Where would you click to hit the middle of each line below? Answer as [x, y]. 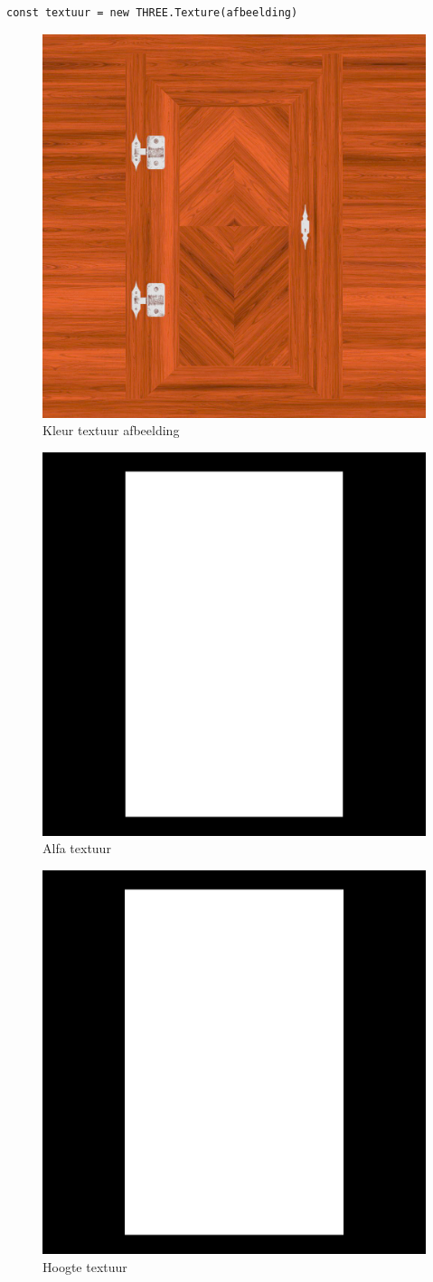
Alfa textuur [77, 848]
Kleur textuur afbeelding [111, 430]
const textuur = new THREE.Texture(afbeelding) [152, 13]
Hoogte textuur [85, 1266]
